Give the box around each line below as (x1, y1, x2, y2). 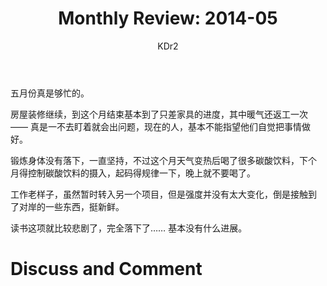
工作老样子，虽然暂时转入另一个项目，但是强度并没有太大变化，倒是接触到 (10, 188, 317, 200)
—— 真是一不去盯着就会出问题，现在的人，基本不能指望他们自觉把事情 (10, 120, 302, 132)
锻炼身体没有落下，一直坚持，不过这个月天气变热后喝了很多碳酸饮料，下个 (10, 154, 317, 166)
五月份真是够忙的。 (10, 87, 90, 99)
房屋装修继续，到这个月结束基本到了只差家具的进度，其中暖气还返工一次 (10, 108, 308, 120)
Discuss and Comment (10, 258, 203, 281)
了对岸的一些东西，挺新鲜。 (10, 200, 125, 212)
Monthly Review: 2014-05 (58, 7, 278, 30)
